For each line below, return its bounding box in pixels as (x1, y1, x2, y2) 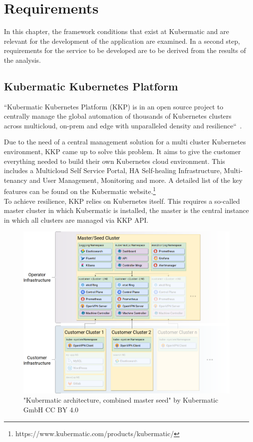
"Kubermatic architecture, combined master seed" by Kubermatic (23, 395, 218, 405)
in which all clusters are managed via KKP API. (4, 214, 148, 225)
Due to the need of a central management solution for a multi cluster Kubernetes (4, 137, 246, 147)
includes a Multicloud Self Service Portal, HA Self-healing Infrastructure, (4, 165, 222, 176)
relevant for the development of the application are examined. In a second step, (4, 35, 240, 46)
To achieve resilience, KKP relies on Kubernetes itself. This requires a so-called (4, 195, 240, 206)
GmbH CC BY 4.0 (23, 405, 79, 415)
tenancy (4, 175, 27, 185)
